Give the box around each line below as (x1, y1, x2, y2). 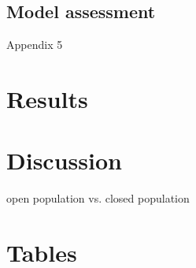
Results (6, 82, 88, 114)
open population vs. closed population (6, 190, 190, 207)
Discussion (6, 144, 122, 177)
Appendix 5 (6, 36, 63, 53)
